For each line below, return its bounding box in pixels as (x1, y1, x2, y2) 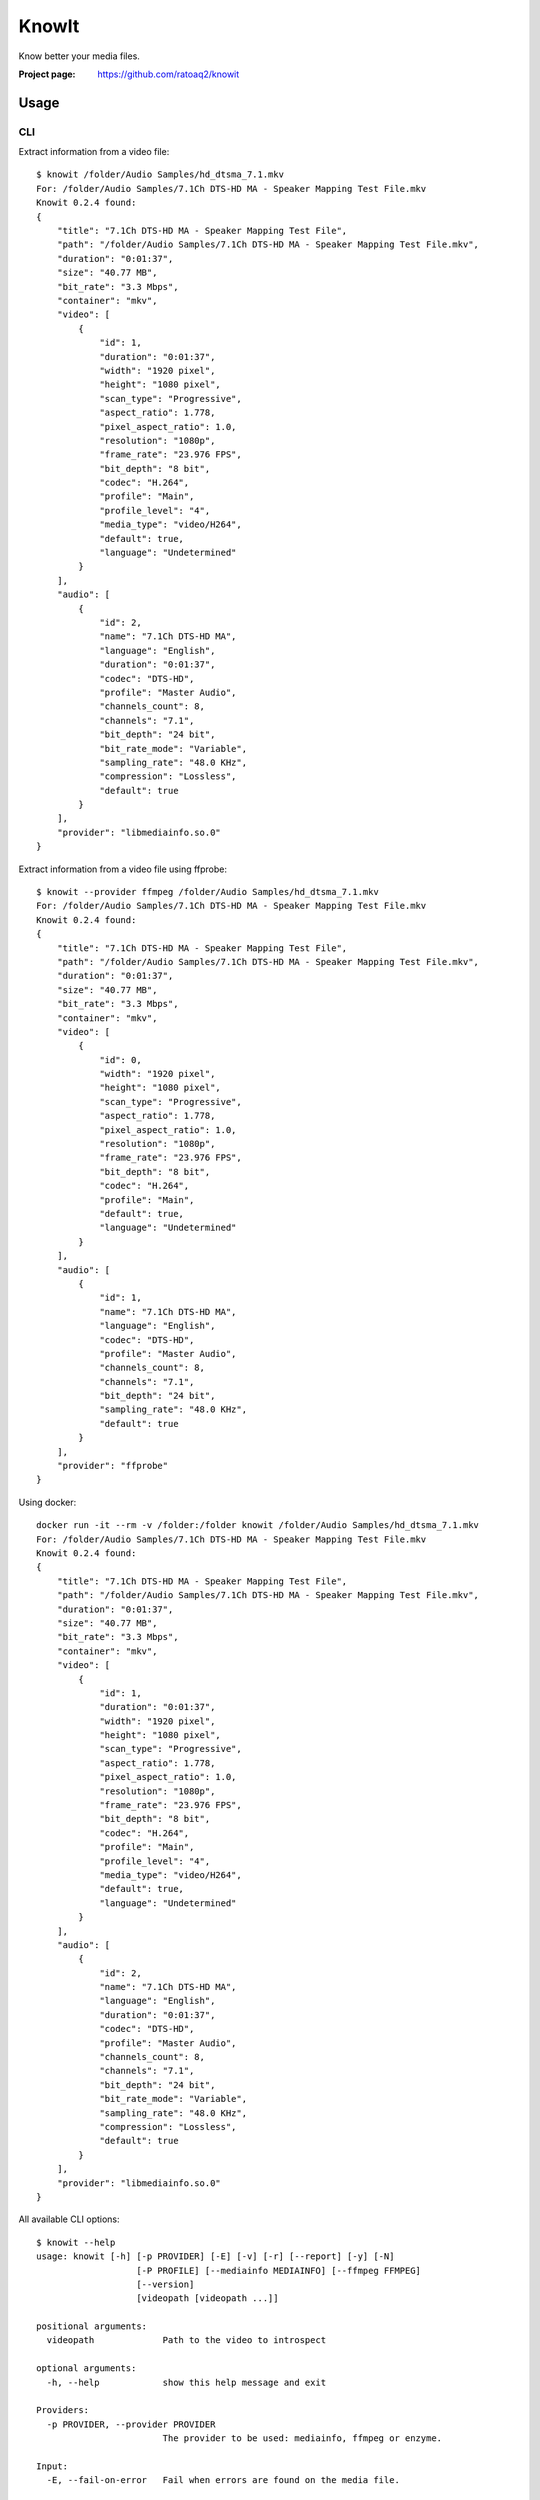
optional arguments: (36, 2363, 137, 2374)
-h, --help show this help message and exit (46, 2376, 327, 2388)
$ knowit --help (36, 2236, 116, 2248)
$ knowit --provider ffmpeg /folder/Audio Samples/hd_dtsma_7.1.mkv (36, 886, 379, 898)
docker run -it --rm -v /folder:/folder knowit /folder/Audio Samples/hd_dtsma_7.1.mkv (36, 1520, 480, 1531)
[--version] (136, 2278, 195, 2290)
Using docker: (18, 1496, 77, 1508)
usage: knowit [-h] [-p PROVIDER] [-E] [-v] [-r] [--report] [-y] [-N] (36, 2251, 395, 2262)
